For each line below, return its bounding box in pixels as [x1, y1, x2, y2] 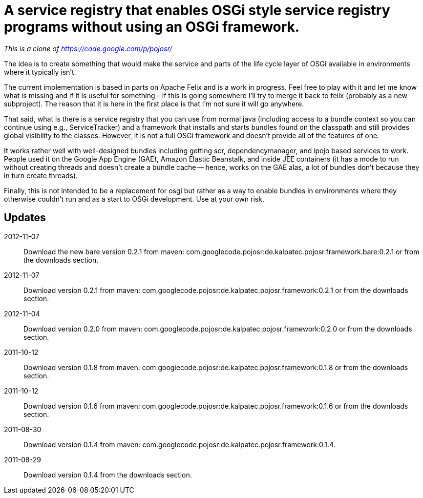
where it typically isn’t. [4, 67, 76, 76]
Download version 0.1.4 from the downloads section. [23, 470, 192, 479]
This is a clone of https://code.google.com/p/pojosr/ [4, 44, 172, 53]
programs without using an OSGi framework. [4, 19, 300, 35]
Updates [4, 211, 46, 224]
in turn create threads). [4, 171, 78, 180]
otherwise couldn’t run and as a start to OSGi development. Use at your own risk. [4, 194, 264, 203]
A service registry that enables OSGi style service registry [4, 2, 390, 19]
